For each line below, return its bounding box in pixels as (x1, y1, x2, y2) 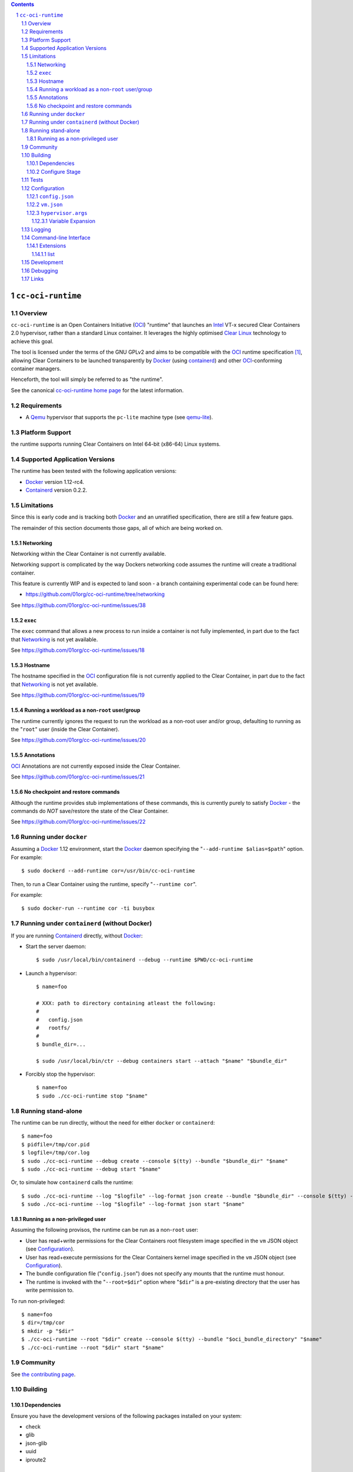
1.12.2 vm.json (26, 201, 63, 208)
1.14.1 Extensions (26, 242, 66, 250)
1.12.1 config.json (26, 193, 74, 200)
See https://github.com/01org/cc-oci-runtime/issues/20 (11, 737, 146, 744)
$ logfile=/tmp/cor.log (21, 1149, 90, 1156)
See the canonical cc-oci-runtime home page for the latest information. (11, 386, 184, 394)
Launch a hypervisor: (25, 969, 77, 977)
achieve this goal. (11, 337, 54, 344)
